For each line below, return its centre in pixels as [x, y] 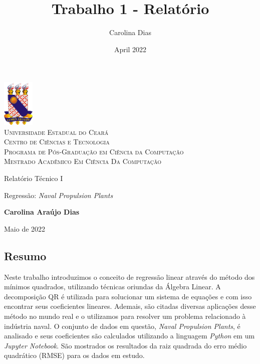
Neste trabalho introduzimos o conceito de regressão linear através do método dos [129, 277]
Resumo [25, 255]
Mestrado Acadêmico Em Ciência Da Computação [83, 161]
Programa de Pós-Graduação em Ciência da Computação [94, 151]
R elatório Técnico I [34, 178]
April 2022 [130, 49]
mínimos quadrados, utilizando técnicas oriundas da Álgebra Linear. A [112, 287]
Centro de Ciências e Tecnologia [57, 142]
